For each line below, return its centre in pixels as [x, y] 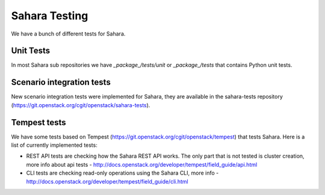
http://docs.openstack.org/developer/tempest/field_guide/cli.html [107, 181]
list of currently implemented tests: [54, 145]
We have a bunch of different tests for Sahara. [68, 34]
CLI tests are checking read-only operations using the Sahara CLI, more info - [122, 173]
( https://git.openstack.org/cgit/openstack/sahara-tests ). [81, 105]
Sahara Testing [50, 16]
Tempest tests [39, 122]
